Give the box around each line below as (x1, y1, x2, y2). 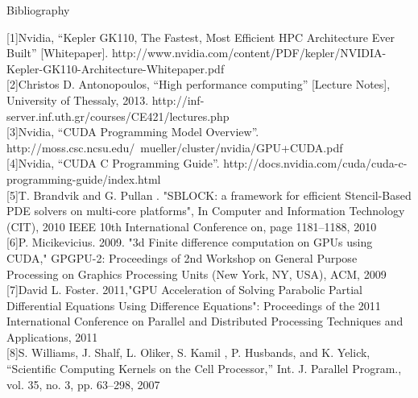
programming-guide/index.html (6, 170, 161, 187)
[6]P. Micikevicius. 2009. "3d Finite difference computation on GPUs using (6, 234, 373, 251)
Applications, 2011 (6, 328, 98, 345)
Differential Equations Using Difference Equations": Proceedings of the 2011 (6, 296, 381, 313)
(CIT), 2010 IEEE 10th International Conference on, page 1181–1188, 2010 (6, 218, 377, 234)
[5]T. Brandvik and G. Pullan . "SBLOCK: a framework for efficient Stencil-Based (6, 186, 412, 203)
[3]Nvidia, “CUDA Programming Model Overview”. (6, 123, 259, 140)
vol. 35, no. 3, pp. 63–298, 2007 (6, 375, 160, 392)
